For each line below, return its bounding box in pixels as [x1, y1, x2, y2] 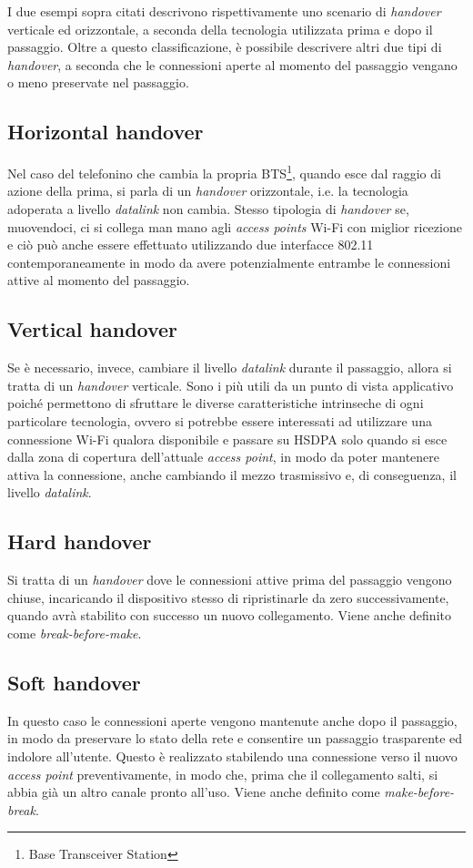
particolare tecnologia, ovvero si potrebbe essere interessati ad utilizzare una [7, 411, 432, 430]
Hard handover [7, 527, 152, 556]
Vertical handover [7, 315, 178, 343]
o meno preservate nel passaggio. [7, 73, 189, 92]
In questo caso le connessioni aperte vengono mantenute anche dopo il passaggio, [7, 710, 458, 730]
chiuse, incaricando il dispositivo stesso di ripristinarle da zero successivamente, [7, 587, 449, 607]
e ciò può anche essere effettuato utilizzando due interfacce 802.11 [7, 235, 374, 254]
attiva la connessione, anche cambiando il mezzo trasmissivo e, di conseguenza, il [7, 465, 457, 484]
